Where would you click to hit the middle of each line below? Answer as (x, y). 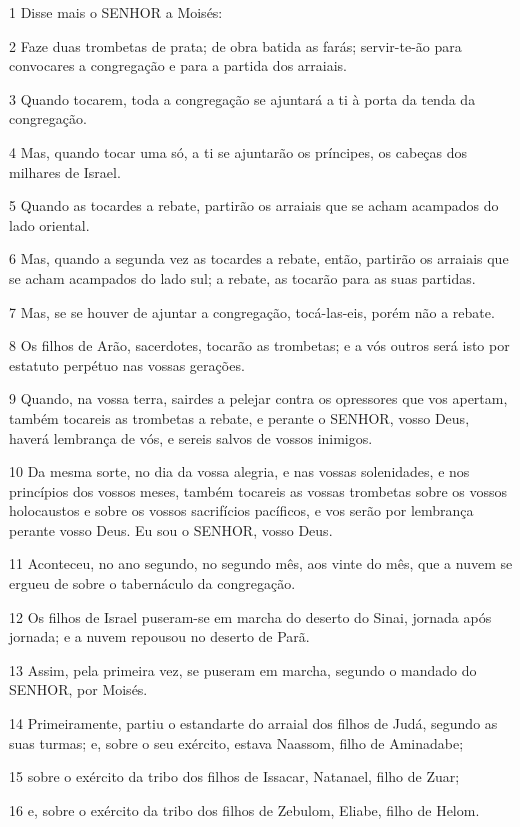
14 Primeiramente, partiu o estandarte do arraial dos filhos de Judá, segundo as (253, 723)
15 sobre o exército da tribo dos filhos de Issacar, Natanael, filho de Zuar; (234, 776)
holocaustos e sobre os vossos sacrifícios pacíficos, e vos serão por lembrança (241, 510)
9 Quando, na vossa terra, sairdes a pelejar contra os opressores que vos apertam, (258, 398)
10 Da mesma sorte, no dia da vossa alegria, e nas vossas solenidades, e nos (239, 471)
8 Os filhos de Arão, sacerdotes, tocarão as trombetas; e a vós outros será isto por (259, 345)
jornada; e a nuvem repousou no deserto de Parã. (159, 636)
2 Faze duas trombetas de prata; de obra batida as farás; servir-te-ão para (235, 45)
